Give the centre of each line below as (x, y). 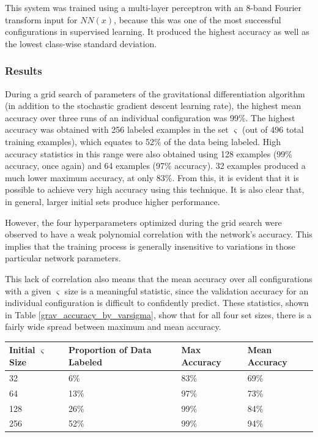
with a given (28, 290)
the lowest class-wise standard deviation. (81, 43)
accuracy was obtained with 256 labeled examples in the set (117, 129)
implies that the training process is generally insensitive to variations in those (150, 246)
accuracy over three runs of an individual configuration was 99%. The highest (150, 117)
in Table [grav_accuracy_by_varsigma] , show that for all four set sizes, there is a (158, 314)
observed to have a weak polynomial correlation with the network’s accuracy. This (159, 234)
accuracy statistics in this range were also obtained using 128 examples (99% (149, 153)
